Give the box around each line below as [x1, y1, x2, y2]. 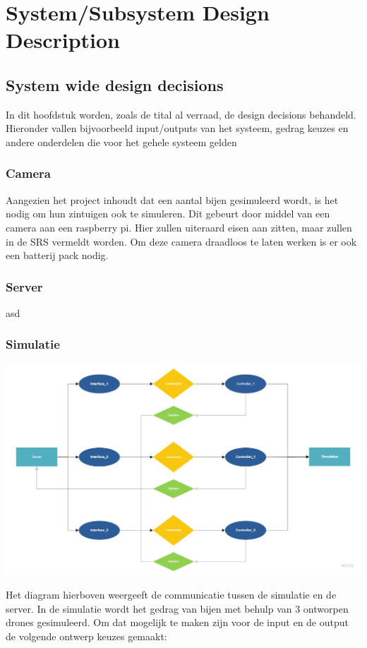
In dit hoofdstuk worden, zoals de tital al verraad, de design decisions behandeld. [6, 107, 356, 121]
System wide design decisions [6, 73, 224, 95]
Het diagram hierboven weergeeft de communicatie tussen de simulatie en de [6, 587, 337, 602]
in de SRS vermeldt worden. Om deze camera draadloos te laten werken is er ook [6, 234, 357, 248]
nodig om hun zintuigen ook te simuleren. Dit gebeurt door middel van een [6, 206, 330, 221]
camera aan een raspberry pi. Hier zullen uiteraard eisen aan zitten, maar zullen [6, 220, 352, 234]
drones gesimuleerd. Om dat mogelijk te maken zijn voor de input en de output [6, 615, 349, 630]
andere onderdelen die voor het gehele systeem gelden [6, 134, 237, 149]
